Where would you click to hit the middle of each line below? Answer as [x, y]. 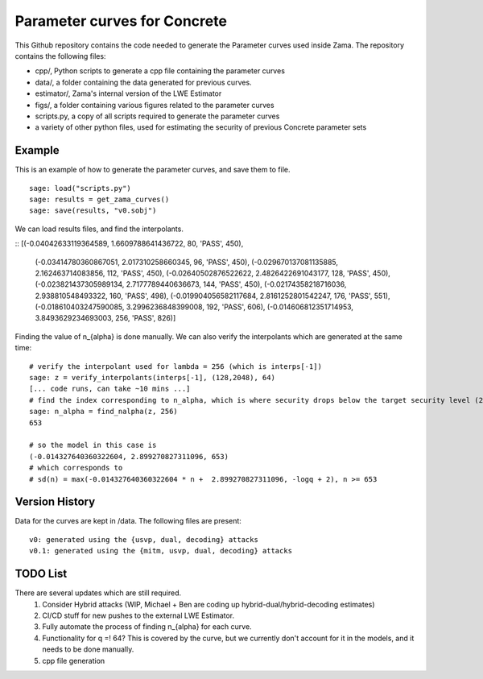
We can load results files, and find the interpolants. [99, 229]
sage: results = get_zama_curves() [99, 199]
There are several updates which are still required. [98, 593]
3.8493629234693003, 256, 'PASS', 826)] [105, 318]
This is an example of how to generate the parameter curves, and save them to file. [153, 170]
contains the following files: [60, 56]
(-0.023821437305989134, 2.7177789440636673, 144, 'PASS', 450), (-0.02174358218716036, [191, 284]
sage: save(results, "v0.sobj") [93, 211]
